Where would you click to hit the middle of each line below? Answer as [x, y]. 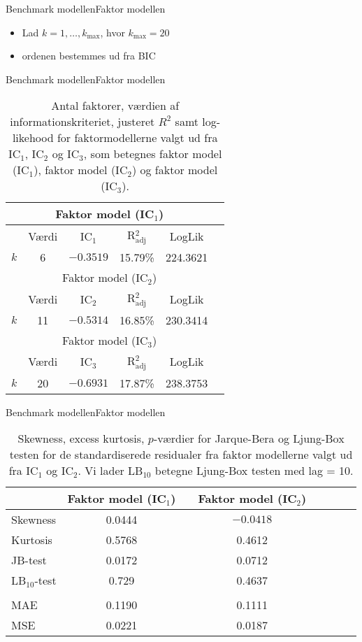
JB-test [29, 560]
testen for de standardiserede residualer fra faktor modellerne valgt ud [181, 455]
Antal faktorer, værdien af [115, 106]
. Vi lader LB [110, 471]
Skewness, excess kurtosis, [81, 438]
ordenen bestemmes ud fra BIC [89, 56]
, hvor [113, 32]
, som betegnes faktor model [153, 154]
